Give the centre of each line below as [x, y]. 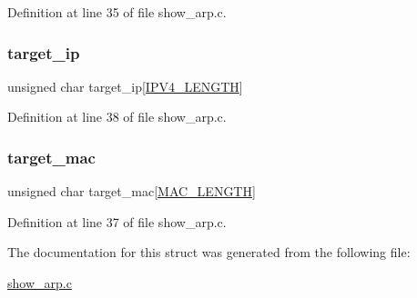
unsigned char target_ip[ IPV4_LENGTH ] [125, 86]
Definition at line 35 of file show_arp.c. [117, 12]
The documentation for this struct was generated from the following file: [209, 252]
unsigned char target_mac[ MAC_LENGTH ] [132, 191]
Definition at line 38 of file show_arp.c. [117, 117]
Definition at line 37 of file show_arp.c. [117, 221]
